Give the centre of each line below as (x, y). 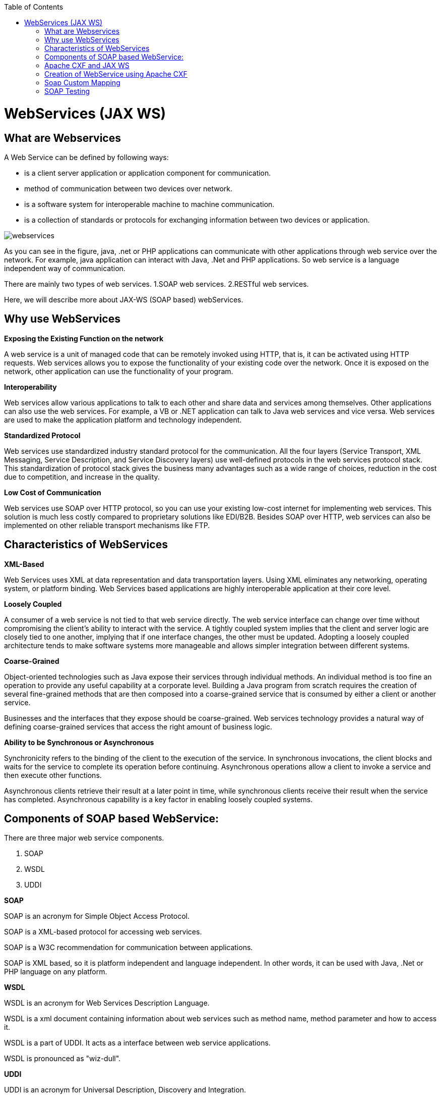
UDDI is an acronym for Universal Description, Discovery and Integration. (125, 1090)
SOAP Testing (67, 91)
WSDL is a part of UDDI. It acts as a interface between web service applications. (137, 1043)
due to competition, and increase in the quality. (82, 477)
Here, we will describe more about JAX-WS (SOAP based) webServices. (124, 299)
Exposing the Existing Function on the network (84, 338)
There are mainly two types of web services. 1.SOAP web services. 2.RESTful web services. (156, 284)
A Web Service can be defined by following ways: (86, 157)
